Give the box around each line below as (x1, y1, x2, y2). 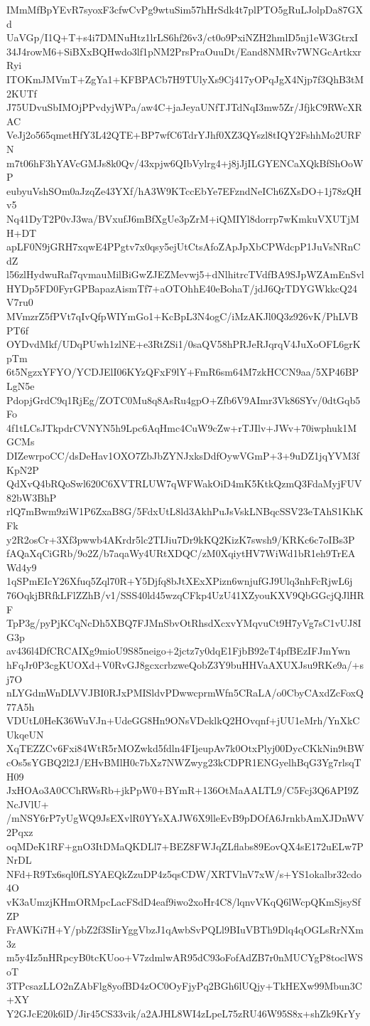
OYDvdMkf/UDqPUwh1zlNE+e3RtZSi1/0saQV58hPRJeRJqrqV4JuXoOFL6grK (6, 337, 361, 351)
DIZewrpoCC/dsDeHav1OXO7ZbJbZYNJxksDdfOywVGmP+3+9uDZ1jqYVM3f (6, 448, 360, 462)
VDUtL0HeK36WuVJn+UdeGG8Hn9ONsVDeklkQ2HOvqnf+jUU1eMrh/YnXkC (6, 713, 360, 728)
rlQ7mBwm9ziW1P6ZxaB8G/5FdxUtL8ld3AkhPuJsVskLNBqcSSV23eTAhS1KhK (6, 504, 364, 519)
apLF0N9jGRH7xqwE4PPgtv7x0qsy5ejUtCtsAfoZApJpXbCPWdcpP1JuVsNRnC (6, 239, 361, 254)
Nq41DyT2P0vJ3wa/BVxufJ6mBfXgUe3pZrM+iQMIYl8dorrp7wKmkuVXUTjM (6, 211, 359, 226)
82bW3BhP (6, 490, 57, 504)
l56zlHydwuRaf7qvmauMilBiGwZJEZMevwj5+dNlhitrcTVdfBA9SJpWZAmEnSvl (6, 267, 364, 282)
